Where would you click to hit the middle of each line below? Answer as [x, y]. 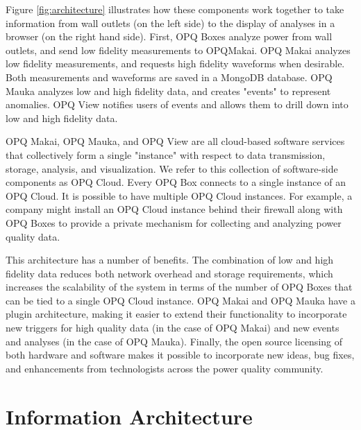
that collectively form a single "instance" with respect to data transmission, [166, 154]
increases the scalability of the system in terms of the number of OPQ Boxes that [179, 287]
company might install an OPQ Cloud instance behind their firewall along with [174, 209]
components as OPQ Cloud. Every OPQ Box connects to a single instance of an [176, 182]
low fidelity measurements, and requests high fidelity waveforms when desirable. [175, 63]
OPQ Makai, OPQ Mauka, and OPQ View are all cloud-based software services [175, 141]
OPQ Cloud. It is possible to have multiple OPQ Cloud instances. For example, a [179, 195]
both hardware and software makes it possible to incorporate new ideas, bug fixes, [180, 355]
